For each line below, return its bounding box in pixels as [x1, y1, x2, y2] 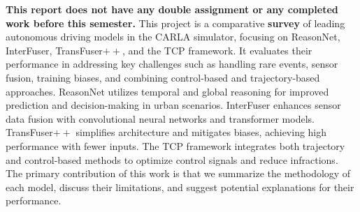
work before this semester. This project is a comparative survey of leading [6, 15, 345, 30]
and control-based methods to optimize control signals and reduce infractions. [6, 152, 338, 167]
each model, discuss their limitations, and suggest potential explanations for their [6, 179, 354, 194]
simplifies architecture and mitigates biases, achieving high [75, 125, 327, 139]
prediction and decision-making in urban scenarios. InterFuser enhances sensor [6, 98, 341, 112]
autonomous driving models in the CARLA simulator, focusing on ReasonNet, [6, 29, 340, 44]
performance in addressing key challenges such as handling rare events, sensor [6, 56, 338, 71]
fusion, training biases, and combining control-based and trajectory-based [6, 70, 320, 84]
